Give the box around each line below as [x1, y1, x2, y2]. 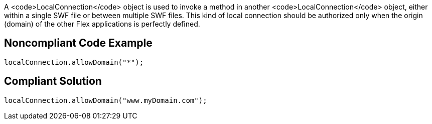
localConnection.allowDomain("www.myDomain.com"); [4, 96, 207, 104]
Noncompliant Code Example [4, 37, 153, 50]
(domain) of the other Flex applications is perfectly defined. [4, 20, 200, 28]
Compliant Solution [4, 75, 102, 88]
